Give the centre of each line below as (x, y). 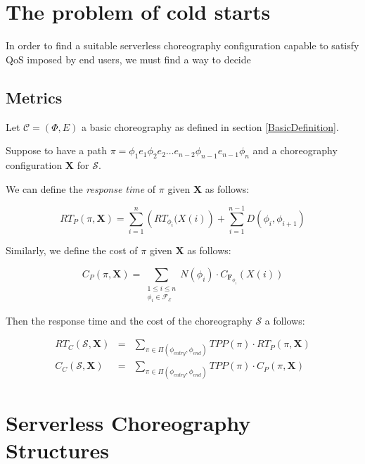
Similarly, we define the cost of (72, 250)
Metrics (34, 97)
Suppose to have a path (56, 150)
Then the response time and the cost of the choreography (129, 320)
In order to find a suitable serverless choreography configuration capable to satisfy (182, 45)
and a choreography (295, 150)
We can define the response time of (81, 188)
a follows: (285, 320)
